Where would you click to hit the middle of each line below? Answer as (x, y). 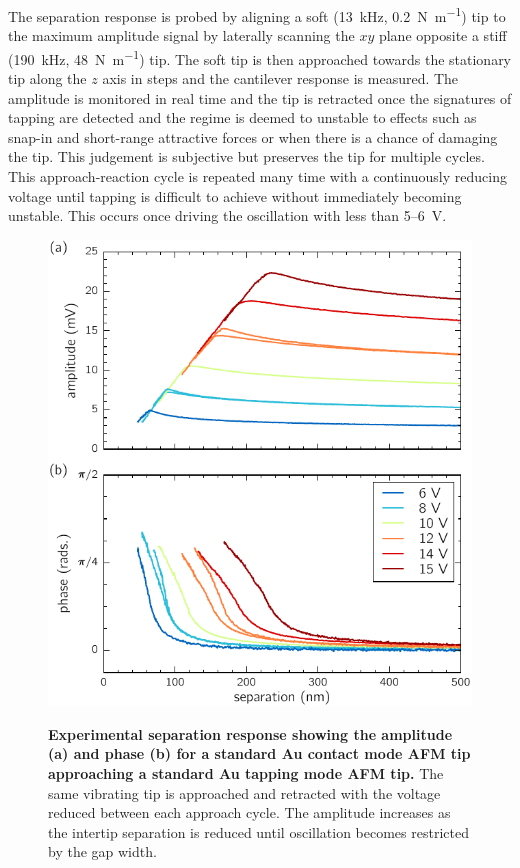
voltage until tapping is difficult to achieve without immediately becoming (235, 195)
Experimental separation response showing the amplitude (250, 733)
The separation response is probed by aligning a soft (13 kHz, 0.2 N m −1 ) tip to (257, 14)
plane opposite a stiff (442, 35)
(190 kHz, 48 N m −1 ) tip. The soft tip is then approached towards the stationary (260, 57)
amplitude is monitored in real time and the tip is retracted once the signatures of (260, 97)
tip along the (47, 78)
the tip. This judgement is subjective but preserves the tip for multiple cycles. (246, 156)
